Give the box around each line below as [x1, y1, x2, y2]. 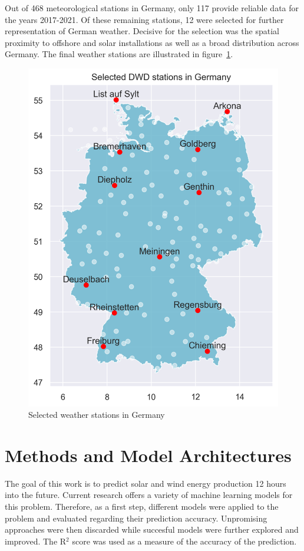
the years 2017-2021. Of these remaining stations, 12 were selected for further [5, 13, 284, 25]
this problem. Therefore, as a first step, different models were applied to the [5, 500, 279, 513]
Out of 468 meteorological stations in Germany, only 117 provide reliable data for [5, 2, 299, 14]
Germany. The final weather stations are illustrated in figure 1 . [5, 48, 233, 60]
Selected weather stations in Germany [28, 408, 165, 421]
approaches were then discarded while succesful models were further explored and [5, 523, 299, 536]
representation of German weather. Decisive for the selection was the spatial [5, 25, 279, 37]
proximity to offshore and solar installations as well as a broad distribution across [5, 36, 299, 48]
